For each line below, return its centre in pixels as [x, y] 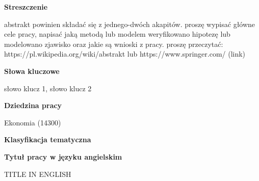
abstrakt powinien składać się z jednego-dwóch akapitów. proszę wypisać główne [130, 24]
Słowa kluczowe [32, 71]
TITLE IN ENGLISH [38, 174]
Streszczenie [26, 7]
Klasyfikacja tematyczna [48, 139]
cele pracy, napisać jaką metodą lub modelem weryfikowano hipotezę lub [117, 34]
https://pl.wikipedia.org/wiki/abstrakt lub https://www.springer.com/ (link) [125, 54]
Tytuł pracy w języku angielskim [63, 156]
